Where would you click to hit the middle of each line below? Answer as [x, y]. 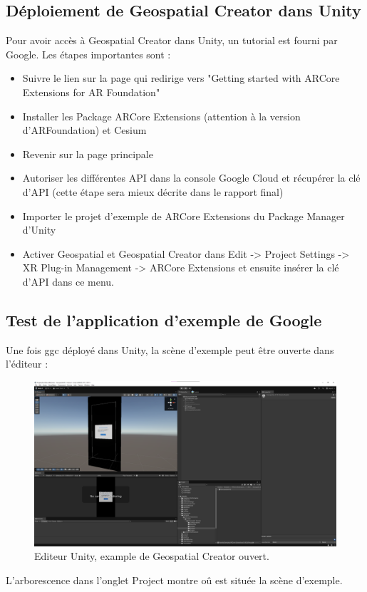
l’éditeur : [27, 364]
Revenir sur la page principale [88, 154]
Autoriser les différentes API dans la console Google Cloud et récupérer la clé [191, 178]
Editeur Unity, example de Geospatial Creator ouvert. [152, 556]
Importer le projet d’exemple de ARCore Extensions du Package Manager [183, 215]
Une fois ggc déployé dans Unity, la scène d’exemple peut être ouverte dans [170, 349]
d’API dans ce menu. [68, 281]
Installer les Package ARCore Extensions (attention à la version [161, 116]
